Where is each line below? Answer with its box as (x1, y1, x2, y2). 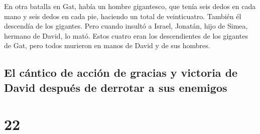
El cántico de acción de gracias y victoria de (4, 65, 238, 80)
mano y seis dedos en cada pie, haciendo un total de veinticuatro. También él (4, 11, 241, 21)
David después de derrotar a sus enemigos (4, 79, 227, 95)
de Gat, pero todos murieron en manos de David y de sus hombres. (4, 40, 210, 51)
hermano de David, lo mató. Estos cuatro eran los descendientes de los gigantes (4, 30, 248, 41)
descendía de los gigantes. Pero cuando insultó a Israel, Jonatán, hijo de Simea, (4, 21, 248, 31)
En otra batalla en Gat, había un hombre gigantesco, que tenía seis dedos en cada (4, 1, 256, 11)
